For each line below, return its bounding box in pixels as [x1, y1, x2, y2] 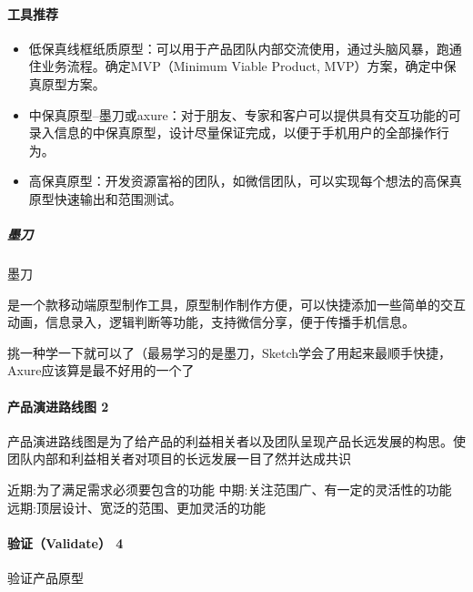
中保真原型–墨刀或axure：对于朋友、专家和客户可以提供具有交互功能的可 [28, 105, 461, 124]
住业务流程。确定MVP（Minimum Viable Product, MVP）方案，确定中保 [28, 56, 457, 76]
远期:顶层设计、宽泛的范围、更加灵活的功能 [7, 497, 266, 516]
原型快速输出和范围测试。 [28, 189, 182, 208]
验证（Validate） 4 [7, 533, 124, 552]
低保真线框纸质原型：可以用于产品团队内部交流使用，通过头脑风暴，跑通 [28, 38, 462, 57]
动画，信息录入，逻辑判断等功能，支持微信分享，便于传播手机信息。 [7, 312, 415, 332]
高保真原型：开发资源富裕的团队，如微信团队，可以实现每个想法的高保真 [28, 171, 462, 190]
